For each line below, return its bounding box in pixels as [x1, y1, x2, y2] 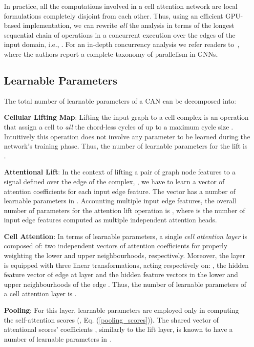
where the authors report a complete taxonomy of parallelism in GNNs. [4, 48, 218, 59]
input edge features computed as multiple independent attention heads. [4, 215, 217, 225]
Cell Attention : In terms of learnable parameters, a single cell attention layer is [4, 231, 248, 241]
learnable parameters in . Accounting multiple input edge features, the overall [4, 195, 236, 206]
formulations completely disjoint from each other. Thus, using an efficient [4, 10, 223, 21]
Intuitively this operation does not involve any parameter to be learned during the [4, 131, 250, 141]
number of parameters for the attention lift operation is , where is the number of [4, 205, 245, 215]
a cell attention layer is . [4, 288, 77, 299]
